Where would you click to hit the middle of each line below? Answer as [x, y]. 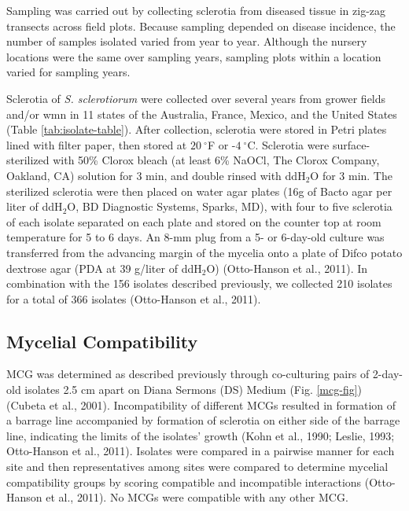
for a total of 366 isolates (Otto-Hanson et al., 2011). [134, 298]
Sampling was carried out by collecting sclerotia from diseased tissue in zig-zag [196, 10]
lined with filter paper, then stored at [97, 144]
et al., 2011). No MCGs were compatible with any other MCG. [197, 497]
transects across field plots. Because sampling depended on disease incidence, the [201, 26]
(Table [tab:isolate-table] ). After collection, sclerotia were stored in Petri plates [197, 129]
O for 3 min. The [351, 175]
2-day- [387, 374]
